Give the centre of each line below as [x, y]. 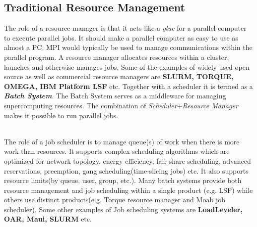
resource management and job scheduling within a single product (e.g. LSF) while [128, 190]
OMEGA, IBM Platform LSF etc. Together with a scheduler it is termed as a [128, 86]
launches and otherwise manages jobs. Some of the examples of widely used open [127, 67]
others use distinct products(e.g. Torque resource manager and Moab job [115, 200]
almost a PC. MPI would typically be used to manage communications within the [128, 47]
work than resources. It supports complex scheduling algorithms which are [117, 151]
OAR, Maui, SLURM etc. [48, 219]
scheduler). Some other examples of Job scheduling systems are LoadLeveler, [123, 209]
